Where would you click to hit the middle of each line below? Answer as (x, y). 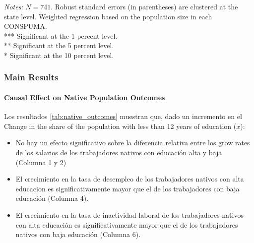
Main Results (31, 77)
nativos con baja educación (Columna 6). (78, 234)
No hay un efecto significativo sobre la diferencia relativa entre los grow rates (133, 143)
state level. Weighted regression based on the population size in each (108, 16)
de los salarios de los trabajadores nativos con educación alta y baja (119, 152)
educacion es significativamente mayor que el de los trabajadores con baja (127, 188)
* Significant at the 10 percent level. (59, 55)
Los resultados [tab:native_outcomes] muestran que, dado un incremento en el (123, 116)
